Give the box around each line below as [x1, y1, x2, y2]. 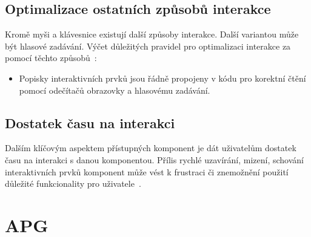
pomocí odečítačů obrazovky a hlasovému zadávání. [19, 83, 210, 96]
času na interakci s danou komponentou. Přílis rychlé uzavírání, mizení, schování [5, 153, 304, 166]
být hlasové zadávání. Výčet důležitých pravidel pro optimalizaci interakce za [5, 39, 291, 52]
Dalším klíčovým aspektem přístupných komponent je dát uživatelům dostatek [5, 141, 296, 154]
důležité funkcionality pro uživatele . [5, 177, 141, 190]
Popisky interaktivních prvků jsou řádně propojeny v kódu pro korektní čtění [19, 71, 306, 84]
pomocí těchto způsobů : [5, 51, 97, 64]
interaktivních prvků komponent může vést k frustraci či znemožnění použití [5, 165, 289, 178]
